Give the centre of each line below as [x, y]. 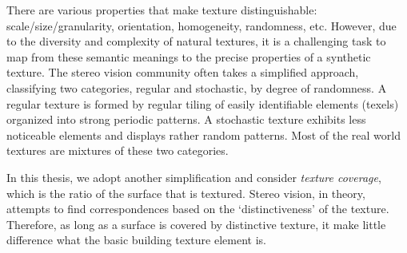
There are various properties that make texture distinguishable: [162, 10]
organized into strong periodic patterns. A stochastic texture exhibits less [186, 119]
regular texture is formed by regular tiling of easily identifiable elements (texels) [203, 103]
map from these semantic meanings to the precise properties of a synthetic [189, 56]
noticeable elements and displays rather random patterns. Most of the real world [203, 134]
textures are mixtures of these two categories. [118, 150]
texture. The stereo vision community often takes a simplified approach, [183, 72]
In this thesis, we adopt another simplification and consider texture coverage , [194, 177]
